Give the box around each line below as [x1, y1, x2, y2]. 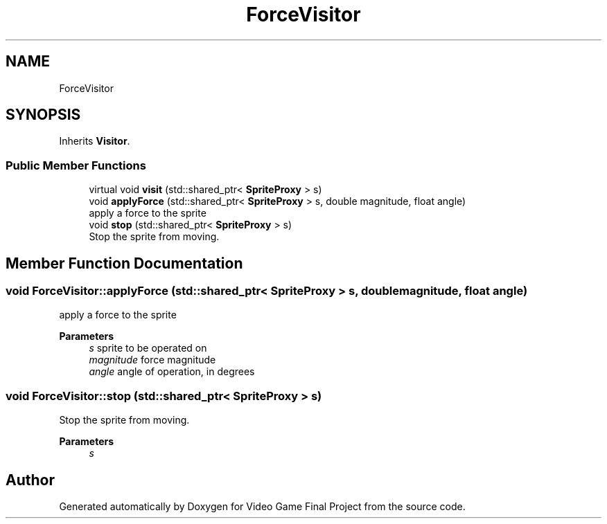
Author [6, 471, 55, 489]
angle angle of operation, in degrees [89, 365, 255, 378]
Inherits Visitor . [59, 135, 130, 147]
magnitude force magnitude [89, 354, 216, 366]
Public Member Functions [6, 158, 146, 172]
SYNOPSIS [6, 106, 81, 124]
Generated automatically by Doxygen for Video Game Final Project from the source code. [59, 500, 466, 512]
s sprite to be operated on [89, 342, 207, 354]
